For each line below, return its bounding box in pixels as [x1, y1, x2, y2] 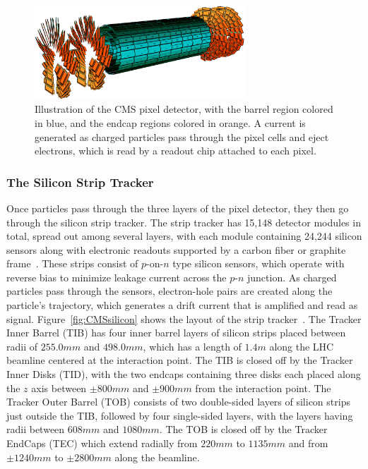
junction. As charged [247, 269, 337, 284]
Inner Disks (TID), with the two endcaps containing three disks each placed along [6, 367, 361, 382]
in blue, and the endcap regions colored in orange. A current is [35, 115, 306, 130]
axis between [31, 380, 87, 395]
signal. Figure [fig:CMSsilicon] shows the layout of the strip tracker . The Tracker [6, 311, 362, 326]
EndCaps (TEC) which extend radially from [6, 436, 198, 451]
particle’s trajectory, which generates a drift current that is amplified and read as [6, 298, 358, 312]
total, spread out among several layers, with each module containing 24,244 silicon [6, 229, 362, 243]
